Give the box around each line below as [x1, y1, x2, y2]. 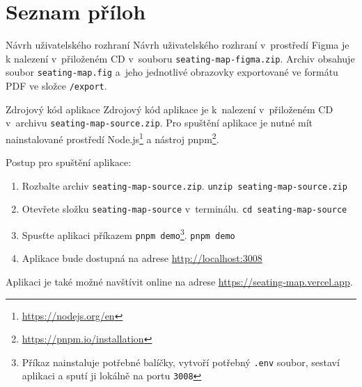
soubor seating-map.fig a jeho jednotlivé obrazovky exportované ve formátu [6, 65, 338, 79]
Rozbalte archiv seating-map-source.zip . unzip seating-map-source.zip [22, 178, 347, 192]
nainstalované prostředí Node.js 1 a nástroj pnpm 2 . [6, 129, 219, 146]
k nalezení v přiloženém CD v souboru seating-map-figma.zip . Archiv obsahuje [6, 51, 355, 65]
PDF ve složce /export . [6, 79, 107, 93]
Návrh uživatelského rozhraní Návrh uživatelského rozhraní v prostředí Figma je [6, 38, 349, 52]
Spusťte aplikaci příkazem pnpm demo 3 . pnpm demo [22, 226, 235, 242]
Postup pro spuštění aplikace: [6, 155, 132, 170]
